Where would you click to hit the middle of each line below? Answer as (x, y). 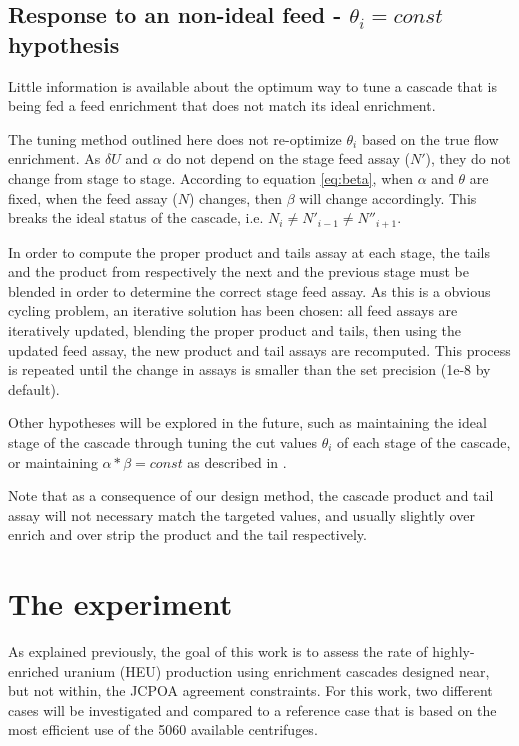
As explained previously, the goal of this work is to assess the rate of (218, 651)
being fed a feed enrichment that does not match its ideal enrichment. (222, 105)
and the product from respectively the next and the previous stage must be (238, 271)
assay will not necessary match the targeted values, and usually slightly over (241, 514)
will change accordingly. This (388, 197)
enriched (33, 670)
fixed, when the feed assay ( (93, 197)
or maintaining (53, 461)
